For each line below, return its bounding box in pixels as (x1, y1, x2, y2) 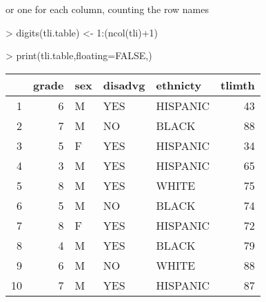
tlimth (221, 76, 255, 93)
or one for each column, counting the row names (6, 2, 209, 16)
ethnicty (156, 76, 202, 93)
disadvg (103, 76, 145, 93)
